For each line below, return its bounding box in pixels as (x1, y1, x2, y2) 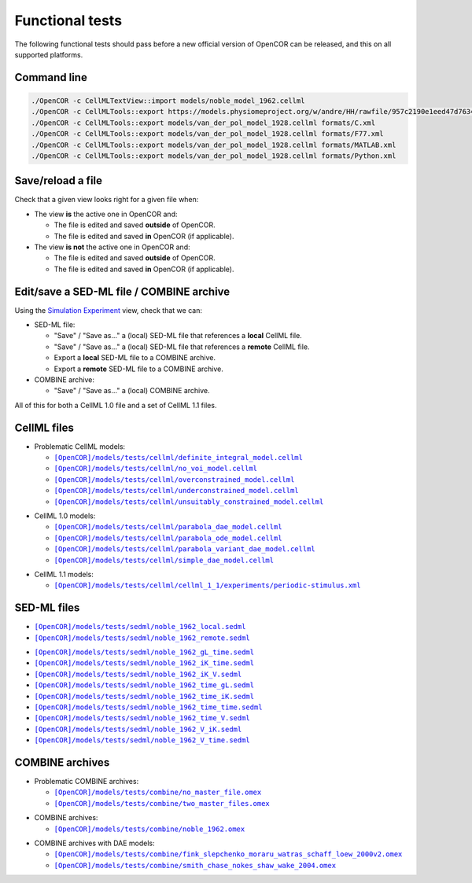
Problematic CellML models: (34, 441, 126, 451)
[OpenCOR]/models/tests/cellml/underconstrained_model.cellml (53, 486, 299, 495)
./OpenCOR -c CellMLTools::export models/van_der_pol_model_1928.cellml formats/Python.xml (31, 151, 396, 160)
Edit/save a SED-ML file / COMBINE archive (14, 285, 230, 298)
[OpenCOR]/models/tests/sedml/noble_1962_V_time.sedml (34, 736, 251, 745)
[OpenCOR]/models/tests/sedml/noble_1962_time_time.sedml (34, 703, 263, 712)
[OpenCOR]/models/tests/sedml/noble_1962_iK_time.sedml (34, 659, 255, 668)
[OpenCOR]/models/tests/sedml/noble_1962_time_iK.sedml (34, 692, 255, 701)
